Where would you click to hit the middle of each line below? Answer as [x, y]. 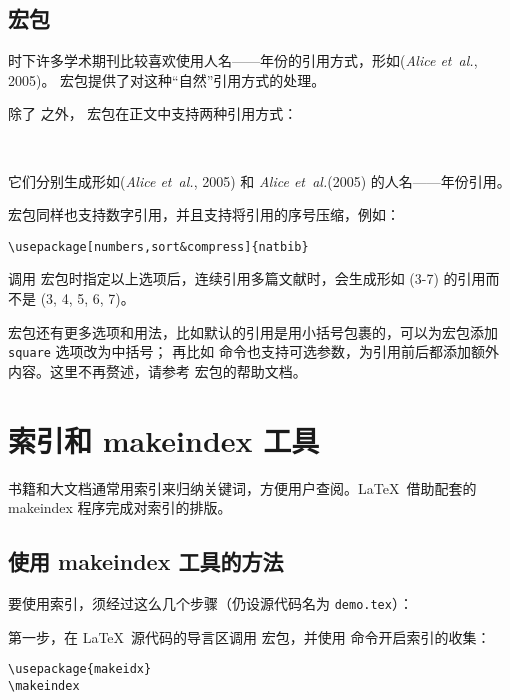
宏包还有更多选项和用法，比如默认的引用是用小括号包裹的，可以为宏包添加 [253, 331]
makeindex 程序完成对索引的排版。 [120, 507]
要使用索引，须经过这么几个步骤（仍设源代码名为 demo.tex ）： [210, 602]
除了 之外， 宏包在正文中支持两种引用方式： [153, 113]
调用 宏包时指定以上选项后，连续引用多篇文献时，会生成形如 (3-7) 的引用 [247, 278]
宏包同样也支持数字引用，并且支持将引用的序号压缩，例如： [204, 214]
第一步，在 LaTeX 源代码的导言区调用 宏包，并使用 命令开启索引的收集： [249, 636]
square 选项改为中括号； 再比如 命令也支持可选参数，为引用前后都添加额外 [253, 351]
